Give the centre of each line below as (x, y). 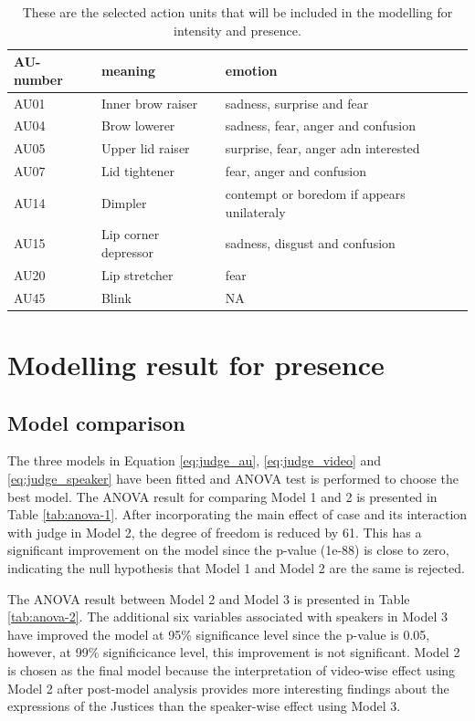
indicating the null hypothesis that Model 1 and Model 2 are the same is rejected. (236, 567)
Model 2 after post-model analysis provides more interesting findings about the (228, 688)
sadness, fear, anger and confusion (320, 125)
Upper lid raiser (145, 148)
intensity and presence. (237, 30)
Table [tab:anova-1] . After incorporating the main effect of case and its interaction (237, 514)
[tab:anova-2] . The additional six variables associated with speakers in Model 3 (228, 617)
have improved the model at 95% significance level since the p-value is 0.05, (219, 634)
